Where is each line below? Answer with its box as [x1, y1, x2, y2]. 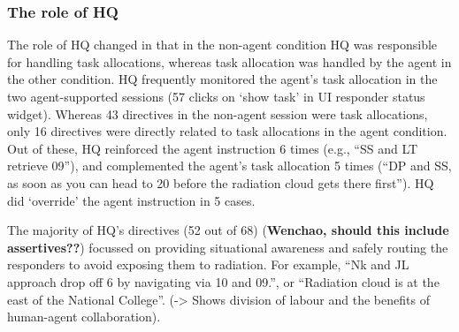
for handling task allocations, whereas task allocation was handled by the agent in [7, 52, 452, 71]
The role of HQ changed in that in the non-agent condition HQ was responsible [7, 35, 438, 54]
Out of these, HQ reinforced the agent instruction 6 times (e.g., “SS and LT [7, 139, 418, 157]
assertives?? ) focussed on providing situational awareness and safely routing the [7, 238, 448, 256]
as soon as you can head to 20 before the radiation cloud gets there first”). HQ [7, 173, 434, 192]
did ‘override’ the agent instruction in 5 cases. [7, 191, 256, 209]
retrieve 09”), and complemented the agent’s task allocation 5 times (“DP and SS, [7, 156, 452, 175]
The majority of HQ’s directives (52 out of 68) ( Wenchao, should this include [7, 221, 449, 239]
